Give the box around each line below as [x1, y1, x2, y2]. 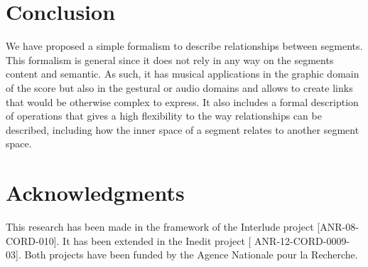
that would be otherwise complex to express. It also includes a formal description [6, 94, 359, 109]
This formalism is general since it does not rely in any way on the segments [6, 52, 334, 67]
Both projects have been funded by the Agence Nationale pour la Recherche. [24, 247, 358, 262]
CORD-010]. [6, 233, 60, 248]
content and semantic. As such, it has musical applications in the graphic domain [6, 66, 359, 81]
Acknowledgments [6, 178, 185, 207]
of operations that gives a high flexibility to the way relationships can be [6, 108, 322, 123]
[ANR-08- [317, 219, 359, 234]
